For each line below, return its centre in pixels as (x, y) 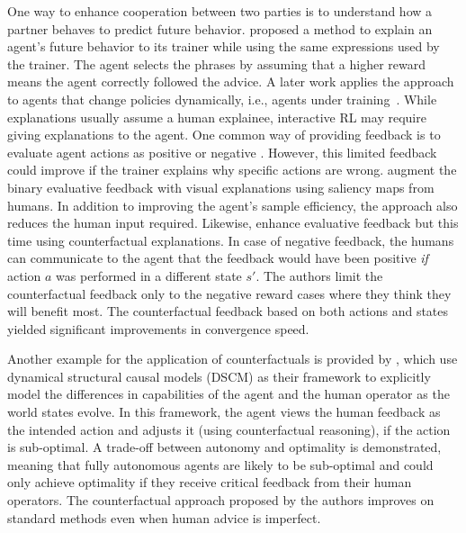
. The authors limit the (319, 275)
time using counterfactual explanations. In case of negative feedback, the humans (231, 240)
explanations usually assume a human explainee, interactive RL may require (217, 117)
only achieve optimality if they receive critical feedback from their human (210, 482)
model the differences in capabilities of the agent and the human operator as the (229, 394)
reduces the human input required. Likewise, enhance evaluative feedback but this (233, 223)
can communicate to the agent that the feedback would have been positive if (218, 258)
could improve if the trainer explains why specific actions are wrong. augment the (232, 170)
